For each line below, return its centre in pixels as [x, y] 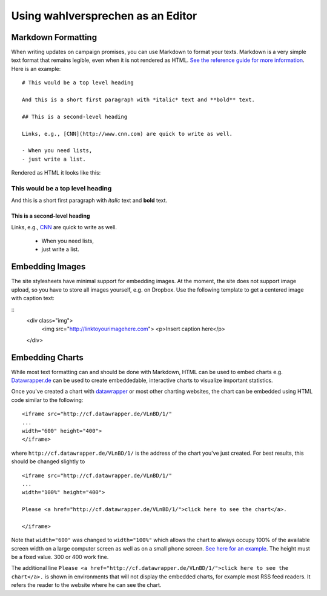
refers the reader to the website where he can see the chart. [86, 585]
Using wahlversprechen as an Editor [104, 16]
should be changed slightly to [48, 461]
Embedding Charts [48, 357]
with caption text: [33, 298]
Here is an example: [36, 69]
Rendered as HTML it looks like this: [56, 173]
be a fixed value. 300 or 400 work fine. [60, 557]
